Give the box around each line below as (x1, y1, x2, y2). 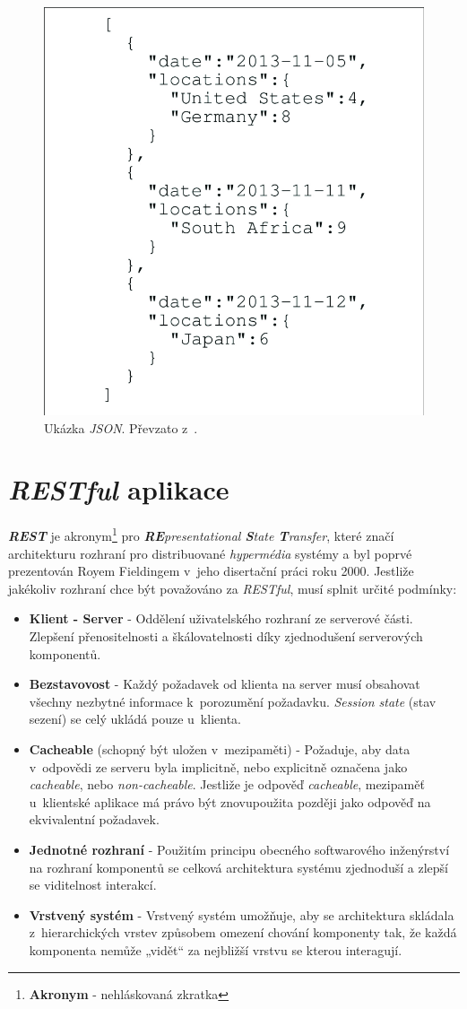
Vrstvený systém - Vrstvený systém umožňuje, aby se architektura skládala (29, 905, 454, 924)
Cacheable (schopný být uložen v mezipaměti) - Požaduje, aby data (29, 740, 411, 758)
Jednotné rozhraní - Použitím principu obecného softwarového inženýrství (29, 839, 450, 858)
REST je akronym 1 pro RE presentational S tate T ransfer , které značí (8, 524, 394, 545)
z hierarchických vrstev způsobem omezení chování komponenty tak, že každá (29, 923, 457, 942)
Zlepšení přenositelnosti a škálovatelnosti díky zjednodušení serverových (29, 627, 423, 646)
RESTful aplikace (8, 471, 229, 509)
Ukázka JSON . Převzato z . (44, 418, 198, 437)
